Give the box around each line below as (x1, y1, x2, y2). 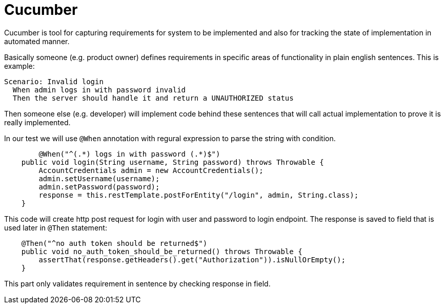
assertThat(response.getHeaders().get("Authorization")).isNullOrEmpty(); (38, 255, 346, 264)
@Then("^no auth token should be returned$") (21, 239, 208, 247)
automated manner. (4, 36, 70, 46)
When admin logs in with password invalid (12, 85, 186, 94)
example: (4, 61, 35, 70)
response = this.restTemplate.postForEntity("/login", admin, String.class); (38, 190, 359, 199)
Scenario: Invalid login (4, 77, 104, 86)
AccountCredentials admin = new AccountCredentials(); (38, 166, 264, 175)
